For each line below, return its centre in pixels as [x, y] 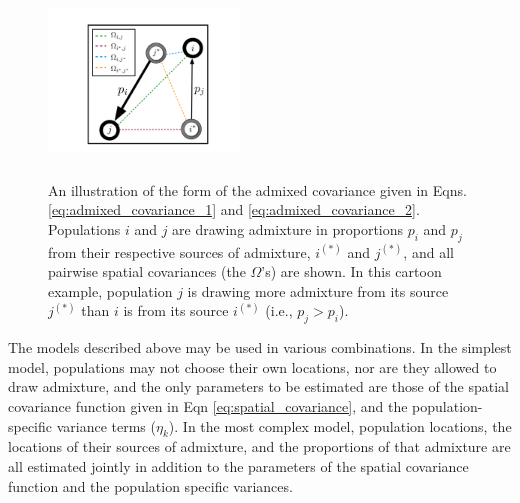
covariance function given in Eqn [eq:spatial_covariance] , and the [208, 405]
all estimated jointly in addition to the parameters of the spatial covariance [238, 465]
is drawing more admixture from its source [318, 290]
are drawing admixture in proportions [288, 228]
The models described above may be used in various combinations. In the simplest [260, 347]
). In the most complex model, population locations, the [340, 425]
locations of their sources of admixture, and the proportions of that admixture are [259, 446]
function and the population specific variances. [150, 485]
